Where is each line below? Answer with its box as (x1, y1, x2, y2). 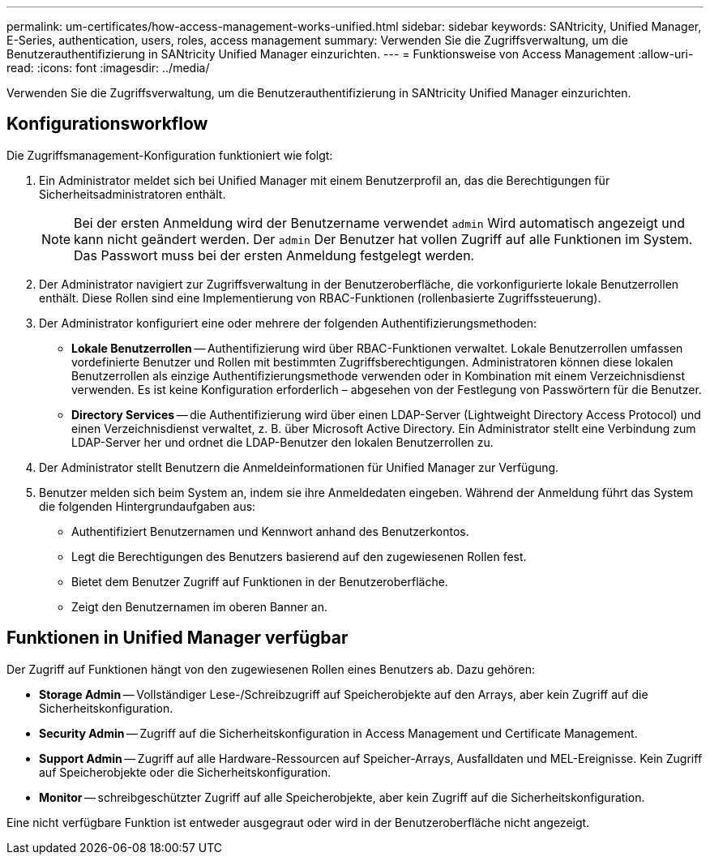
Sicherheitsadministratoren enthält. (39, 186, 226, 201)
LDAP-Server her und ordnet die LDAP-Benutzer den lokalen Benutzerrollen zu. (71, 435, 494, 449)
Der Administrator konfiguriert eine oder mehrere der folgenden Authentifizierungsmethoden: (39, 315, 537, 330)
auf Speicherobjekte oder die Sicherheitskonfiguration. (39, 765, 331, 779)
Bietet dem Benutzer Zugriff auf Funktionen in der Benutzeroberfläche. (71, 574, 448, 589)
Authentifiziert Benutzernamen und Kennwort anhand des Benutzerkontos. (71, 524, 469, 538)
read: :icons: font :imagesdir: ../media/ (6, 61, 210, 75)
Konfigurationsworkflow (6, 114, 208, 135)
